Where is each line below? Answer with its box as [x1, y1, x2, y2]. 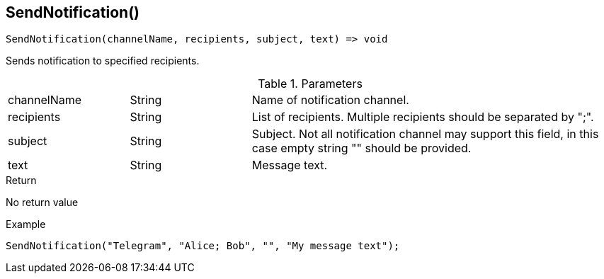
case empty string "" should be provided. [251, 141, 472, 156]
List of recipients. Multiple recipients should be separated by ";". [251, 110, 594, 125]
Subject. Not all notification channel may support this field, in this [251, 127, 599, 142]
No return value [6, 196, 79, 209]
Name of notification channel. [251, 93, 409, 108]
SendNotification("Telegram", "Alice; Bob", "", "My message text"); [6, 240, 400, 252]
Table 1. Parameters [258, 76, 363, 91]
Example [6, 218, 46, 231]
